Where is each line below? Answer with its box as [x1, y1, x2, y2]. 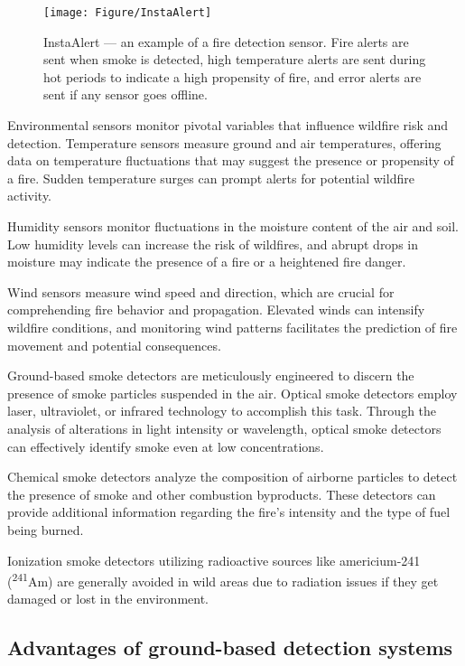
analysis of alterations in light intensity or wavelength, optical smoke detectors [7, 418, 442, 437]
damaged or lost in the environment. [7, 589, 209, 608]
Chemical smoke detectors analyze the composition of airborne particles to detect [7, 467, 458, 486]
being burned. [7, 520, 84, 539]
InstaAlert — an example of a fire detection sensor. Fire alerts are [43, 32, 409, 51]
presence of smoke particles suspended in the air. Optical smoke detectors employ [7, 383, 458, 402]
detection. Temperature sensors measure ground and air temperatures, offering [7, 133, 442, 152]
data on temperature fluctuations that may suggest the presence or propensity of [7, 151, 454, 170]
